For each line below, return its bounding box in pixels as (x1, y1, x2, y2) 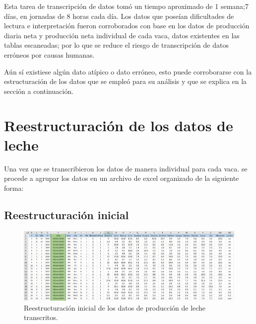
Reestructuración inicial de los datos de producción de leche (24, 302, 206, 313)
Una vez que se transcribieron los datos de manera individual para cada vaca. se (4, 163, 248, 173)
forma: (4, 182, 24, 193)
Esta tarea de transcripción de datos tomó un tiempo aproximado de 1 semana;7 (4, 1, 249, 11)
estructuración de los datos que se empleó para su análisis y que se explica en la (4, 76, 247, 86)
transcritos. (24, 312, 58, 323)
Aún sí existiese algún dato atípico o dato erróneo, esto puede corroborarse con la (4, 66, 252, 77)
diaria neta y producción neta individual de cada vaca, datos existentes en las (4, 30, 240, 40)
